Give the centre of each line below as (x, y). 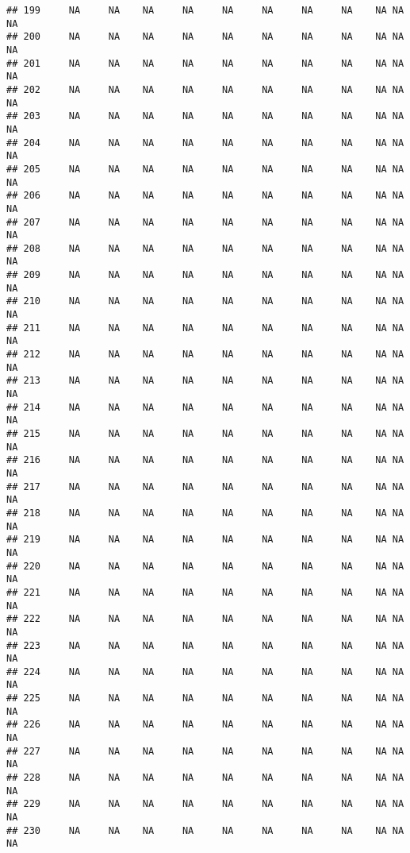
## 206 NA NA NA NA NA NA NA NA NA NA (205, 196)
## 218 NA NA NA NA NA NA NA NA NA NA (205, 513)
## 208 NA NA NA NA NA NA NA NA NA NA (205, 248)
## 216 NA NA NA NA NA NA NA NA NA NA (205, 460)
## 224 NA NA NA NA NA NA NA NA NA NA (205, 672)
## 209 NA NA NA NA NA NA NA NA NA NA (205, 275)
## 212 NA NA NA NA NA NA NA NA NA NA (205, 355)
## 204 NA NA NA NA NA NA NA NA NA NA (205, 143)
